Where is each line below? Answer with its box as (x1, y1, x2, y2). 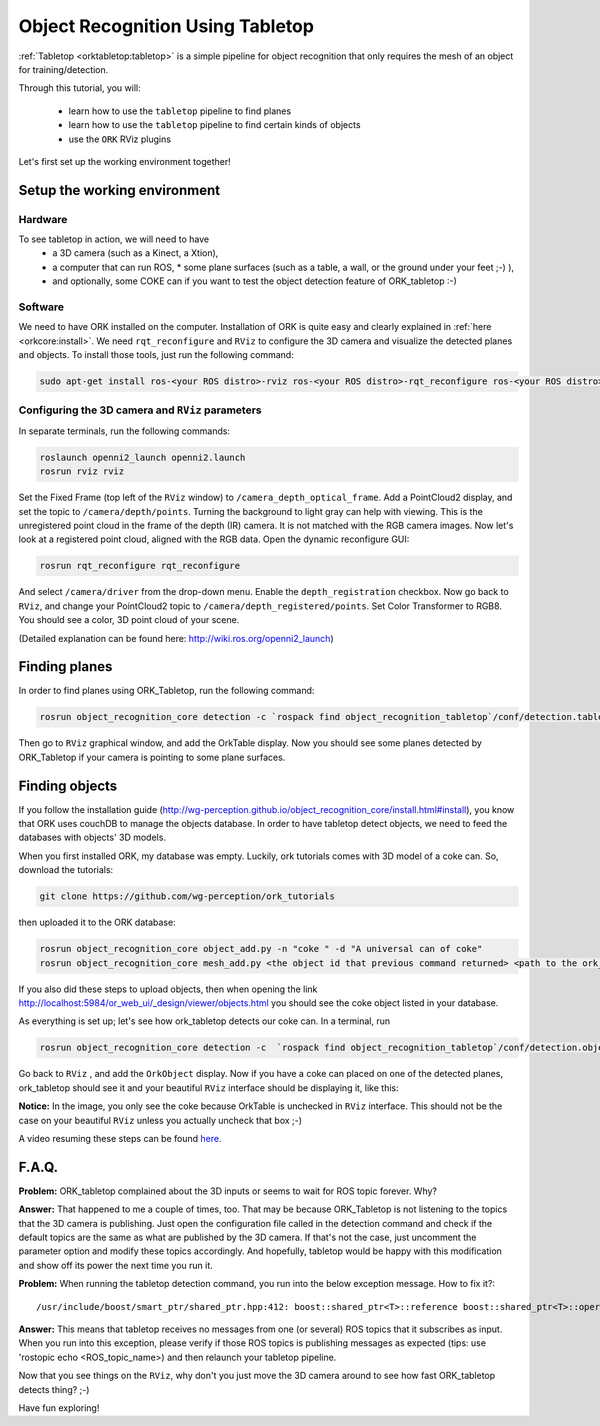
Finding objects (18, 777, 118, 794)
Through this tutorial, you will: (18, 82, 141, 94)
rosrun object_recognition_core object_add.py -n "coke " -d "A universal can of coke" (39, 943, 483, 955)
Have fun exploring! (18, 1401, 100, 1414)
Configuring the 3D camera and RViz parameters (18, 403, 262, 417)
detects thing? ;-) (18, 1383, 90, 1395)
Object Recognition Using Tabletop (18, 15, 315, 37)
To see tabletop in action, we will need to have (18, 233, 210, 245)
